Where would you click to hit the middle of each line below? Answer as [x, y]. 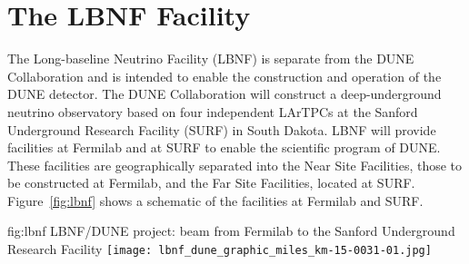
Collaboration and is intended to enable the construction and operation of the [225, 76]
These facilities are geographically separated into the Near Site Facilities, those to [235, 165]
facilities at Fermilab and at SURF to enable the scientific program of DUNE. [224, 147]
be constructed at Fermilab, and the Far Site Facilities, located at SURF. [211, 183]
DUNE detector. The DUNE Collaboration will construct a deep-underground [225, 94]
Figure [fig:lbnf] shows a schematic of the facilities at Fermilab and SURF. [215, 200]
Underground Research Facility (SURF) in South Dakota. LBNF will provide [222, 129]
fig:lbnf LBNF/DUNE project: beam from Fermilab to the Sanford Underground [231, 231]
